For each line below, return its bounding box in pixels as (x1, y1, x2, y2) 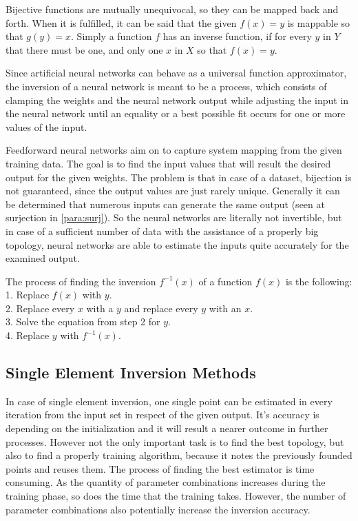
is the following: (285, 274, 352, 288)
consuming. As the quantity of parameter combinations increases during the (6, 475, 326, 489)
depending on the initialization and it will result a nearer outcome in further (6, 421, 328, 436)
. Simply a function (71, 29, 152, 43)
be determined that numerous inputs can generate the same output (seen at (6, 196, 325, 211)
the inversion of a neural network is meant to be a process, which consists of (6, 79, 327, 93)
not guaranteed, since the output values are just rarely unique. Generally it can (6, 183, 340, 198)
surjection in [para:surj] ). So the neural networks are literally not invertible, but (6, 210, 342, 225)
